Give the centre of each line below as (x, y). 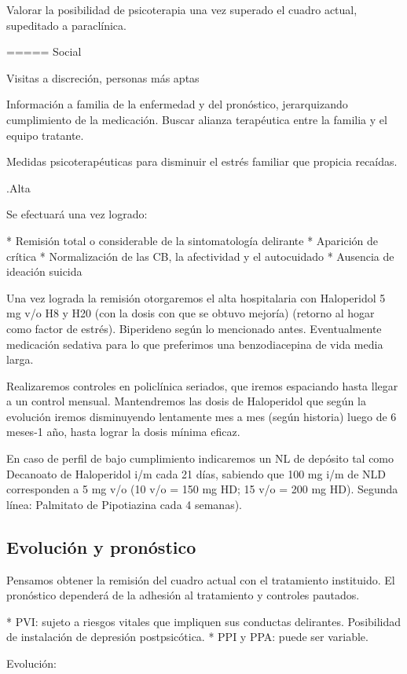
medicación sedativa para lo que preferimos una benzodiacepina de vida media (195, 344)
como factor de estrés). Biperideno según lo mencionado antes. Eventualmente (194, 328)
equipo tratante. (45, 135)
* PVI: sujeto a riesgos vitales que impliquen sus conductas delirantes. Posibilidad (204, 621)
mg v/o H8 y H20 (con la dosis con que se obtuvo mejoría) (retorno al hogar (191, 313)
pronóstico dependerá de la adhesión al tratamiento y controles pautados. (183, 595)
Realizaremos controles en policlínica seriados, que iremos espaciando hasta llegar (202, 385)
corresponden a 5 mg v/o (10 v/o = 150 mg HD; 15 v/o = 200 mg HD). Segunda (202, 489)
